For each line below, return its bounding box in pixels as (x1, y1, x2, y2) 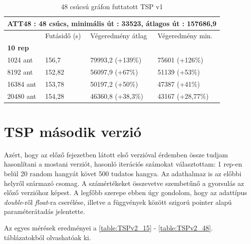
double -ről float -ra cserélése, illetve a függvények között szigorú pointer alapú (4, 197, 232, 207)
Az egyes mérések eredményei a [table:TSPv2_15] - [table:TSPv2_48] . (4, 223, 213, 233)
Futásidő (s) (45, 30, 81, 41)
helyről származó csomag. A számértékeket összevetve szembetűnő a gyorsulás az (4, 178, 244, 188)
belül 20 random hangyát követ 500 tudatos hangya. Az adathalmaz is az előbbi (4, 168, 242, 179)
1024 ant (7, 55, 33, 65)
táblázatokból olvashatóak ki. (4, 232, 91, 242)
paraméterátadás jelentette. (4, 206, 85, 216)
